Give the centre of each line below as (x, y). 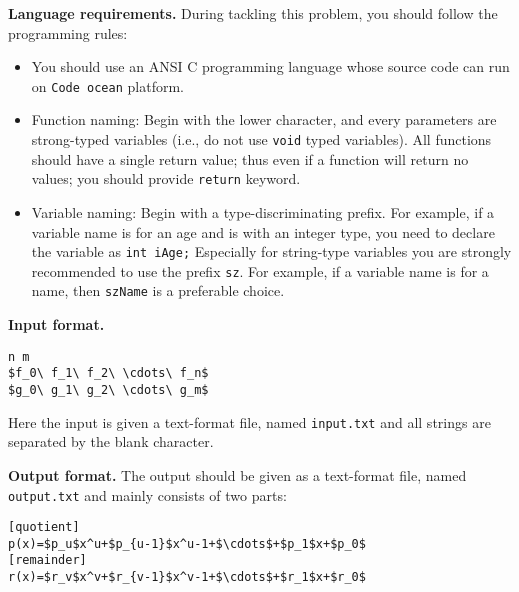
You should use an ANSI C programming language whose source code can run (270, 66)
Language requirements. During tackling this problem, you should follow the (253, 13)
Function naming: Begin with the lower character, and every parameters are (264, 119)
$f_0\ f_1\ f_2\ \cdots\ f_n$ (108, 373)
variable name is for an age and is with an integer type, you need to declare (263, 231)
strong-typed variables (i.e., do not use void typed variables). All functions (261, 139)
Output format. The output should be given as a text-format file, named (237, 474)
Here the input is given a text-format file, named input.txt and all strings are (249, 421)
